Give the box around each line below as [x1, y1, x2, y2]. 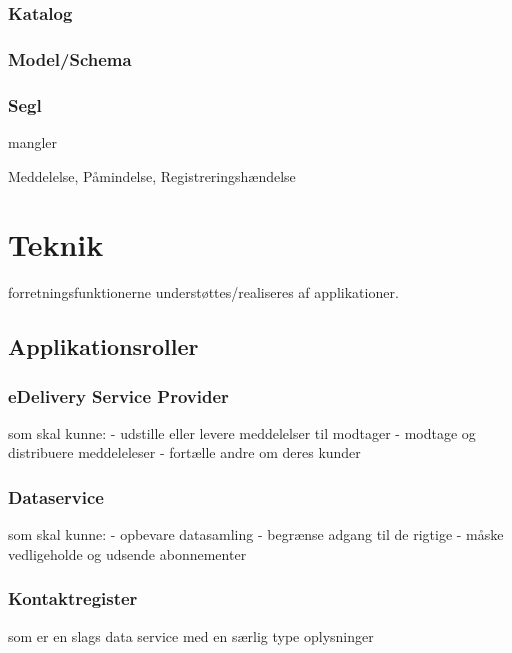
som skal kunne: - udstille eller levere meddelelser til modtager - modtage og [8, 422, 476, 443]
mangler [8, 131, 58, 152]
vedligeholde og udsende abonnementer [8, 543, 247, 564]
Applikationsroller [8, 331, 199, 362]
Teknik [8, 224, 104, 265]
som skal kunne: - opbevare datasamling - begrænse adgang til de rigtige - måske [8, 524, 504, 545]
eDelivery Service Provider [8, 383, 229, 408]
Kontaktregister [8, 586, 138, 611]
